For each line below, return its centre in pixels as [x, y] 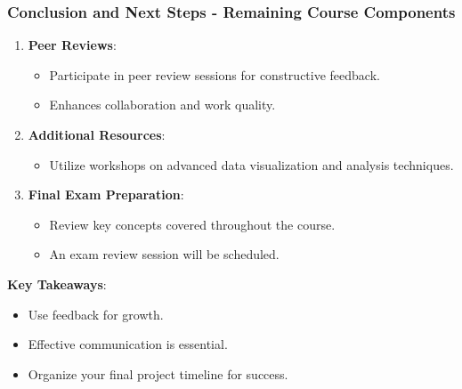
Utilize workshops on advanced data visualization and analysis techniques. [251, 164]
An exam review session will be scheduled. [164, 254]
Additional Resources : [97, 134]
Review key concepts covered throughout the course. [192, 224]
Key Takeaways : [57, 284]
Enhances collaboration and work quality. [162, 105]
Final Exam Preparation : [106, 194]
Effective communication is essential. [128, 344]
